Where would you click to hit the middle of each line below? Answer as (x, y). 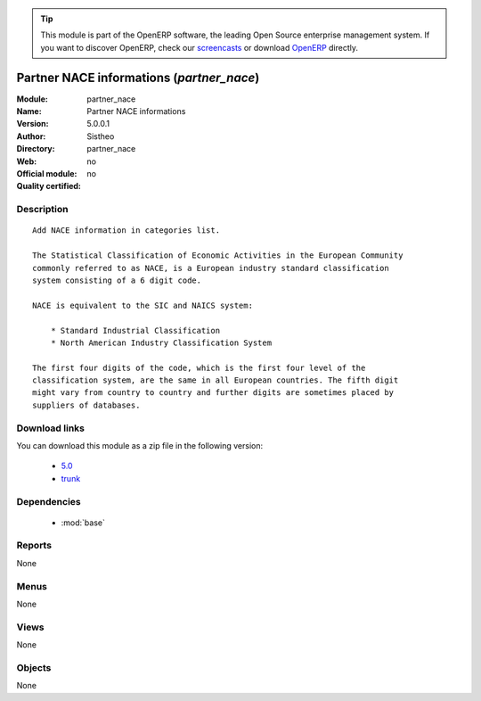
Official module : (47, 174)
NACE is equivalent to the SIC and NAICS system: (143, 305)
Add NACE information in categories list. (126, 231)
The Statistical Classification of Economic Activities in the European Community (218, 256)
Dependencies (49, 501)
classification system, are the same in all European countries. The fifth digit (216, 380)
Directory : (36, 149)
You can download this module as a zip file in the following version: (140, 445)
